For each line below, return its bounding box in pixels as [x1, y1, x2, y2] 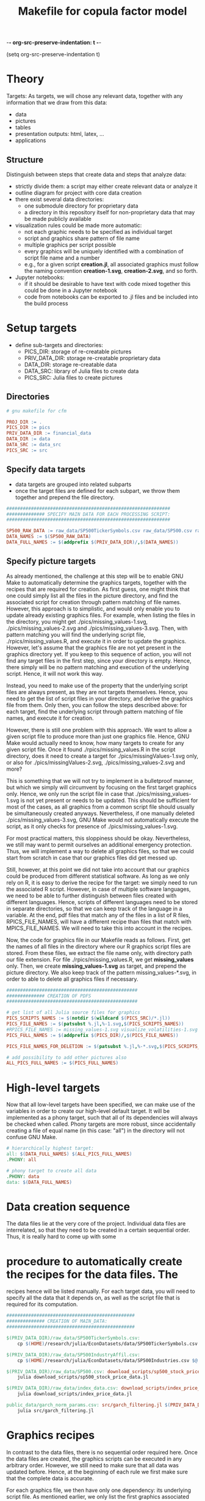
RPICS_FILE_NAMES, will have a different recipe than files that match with [6, 918, 192, 925]
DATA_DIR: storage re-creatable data [24, 361, 117, 368]
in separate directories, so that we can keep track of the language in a [6, 905, 182, 912]
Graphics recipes [6, 1428, 95, 1442]
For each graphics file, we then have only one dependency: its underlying [6, 1486, 191, 1494]
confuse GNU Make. [6, 1134, 58, 1141]
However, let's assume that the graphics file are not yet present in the [6, 644, 181, 651]
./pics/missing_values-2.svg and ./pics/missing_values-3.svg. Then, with [6, 624, 188, 632]
